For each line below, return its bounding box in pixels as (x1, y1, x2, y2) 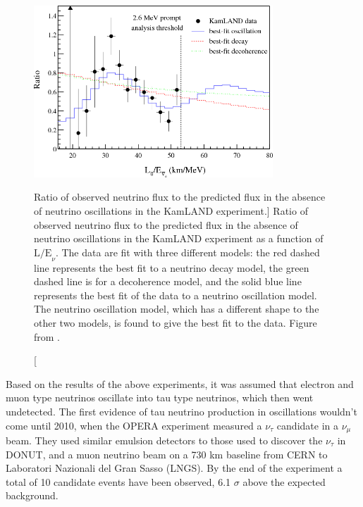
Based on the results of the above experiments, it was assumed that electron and (6, 376, 354, 391)
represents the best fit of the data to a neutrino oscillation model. (34, 287, 317, 302)
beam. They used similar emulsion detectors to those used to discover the (6, 432, 323, 447)
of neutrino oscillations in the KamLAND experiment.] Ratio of (34, 203, 308, 218)
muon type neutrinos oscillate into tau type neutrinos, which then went (6, 390, 314, 405)
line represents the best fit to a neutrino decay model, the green (34, 260, 309, 275)
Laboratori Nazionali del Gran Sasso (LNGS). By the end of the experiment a (6, 461, 343, 475)
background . (6, 488, 59, 503)
